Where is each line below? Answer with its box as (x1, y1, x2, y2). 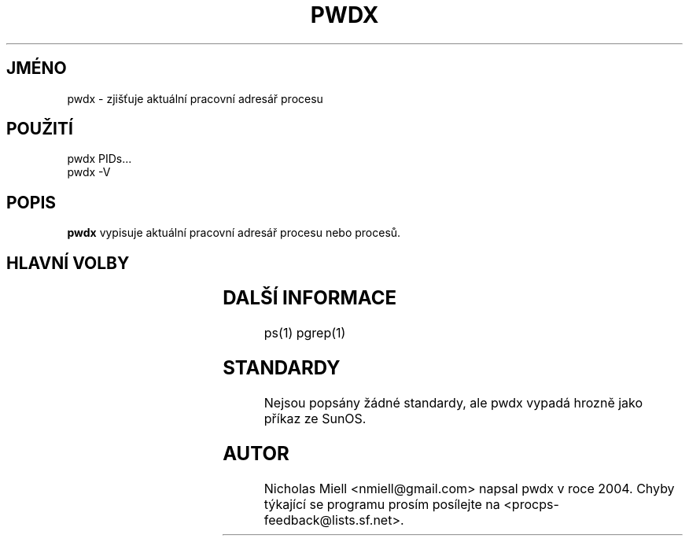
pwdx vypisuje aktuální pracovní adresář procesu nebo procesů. (67, 226, 401, 240)
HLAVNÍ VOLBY (6, 253, 130, 273)
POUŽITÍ (6, 119, 73, 139)
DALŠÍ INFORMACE (223, 286, 397, 310)
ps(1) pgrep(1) (263, 325, 346, 341)
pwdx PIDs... (67, 152, 132, 166)
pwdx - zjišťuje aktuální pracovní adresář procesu (67, 91, 323, 105)
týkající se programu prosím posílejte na (263, 496, 500, 512)
